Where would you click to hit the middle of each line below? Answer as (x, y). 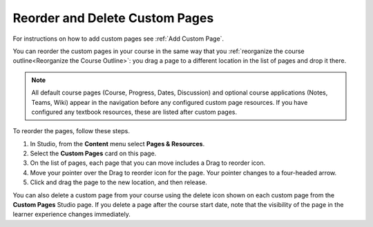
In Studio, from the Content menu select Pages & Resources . (117, 144)
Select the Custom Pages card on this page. (93, 154)
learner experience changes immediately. (71, 215)
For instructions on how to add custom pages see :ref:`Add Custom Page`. (118, 39)
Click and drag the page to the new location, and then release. (118, 182)
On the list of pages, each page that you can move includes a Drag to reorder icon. (148, 163)
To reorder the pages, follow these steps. (71, 131)
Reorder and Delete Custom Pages (113, 18)
